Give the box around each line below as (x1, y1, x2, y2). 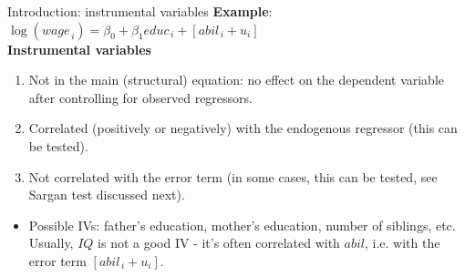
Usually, (28, 233, 74, 252)
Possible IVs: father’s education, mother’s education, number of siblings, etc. (28, 215, 456, 234)
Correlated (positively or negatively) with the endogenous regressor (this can (28, 118, 458, 138)
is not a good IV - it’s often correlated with (98, 233, 340, 252)
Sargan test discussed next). (28, 185, 185, 204)
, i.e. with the (364, 233, 440, 252)
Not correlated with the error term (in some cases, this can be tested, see (28, 167, 438, 186)
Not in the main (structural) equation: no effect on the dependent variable (28, 70, 445, 89)
